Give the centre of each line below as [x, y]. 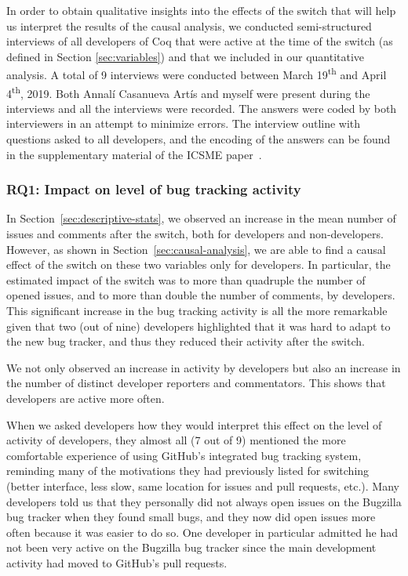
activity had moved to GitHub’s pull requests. [117, 562]
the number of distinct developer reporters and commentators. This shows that [196, 383]
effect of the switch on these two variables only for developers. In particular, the [199, 264]
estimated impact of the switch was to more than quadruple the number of [186, 279]
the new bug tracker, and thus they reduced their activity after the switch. [186, 341]
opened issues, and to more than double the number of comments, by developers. [201, 295]
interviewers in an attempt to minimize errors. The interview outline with [184, 123]
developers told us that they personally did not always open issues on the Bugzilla [204, 501]
